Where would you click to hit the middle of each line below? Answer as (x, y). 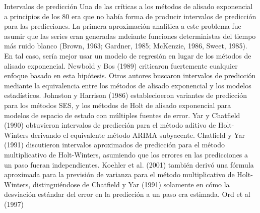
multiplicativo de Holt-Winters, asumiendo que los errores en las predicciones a (126, 154)
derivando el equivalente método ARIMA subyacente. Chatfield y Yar (138, 135)
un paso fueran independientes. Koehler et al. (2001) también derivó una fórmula (129, 164)
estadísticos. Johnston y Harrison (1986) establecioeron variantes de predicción (125, 95)
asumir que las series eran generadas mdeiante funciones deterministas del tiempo (130, 36)
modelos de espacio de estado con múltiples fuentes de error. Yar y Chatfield (122, 115)
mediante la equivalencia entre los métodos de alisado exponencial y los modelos (128, 85)
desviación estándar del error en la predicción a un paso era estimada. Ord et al (127, 194)
